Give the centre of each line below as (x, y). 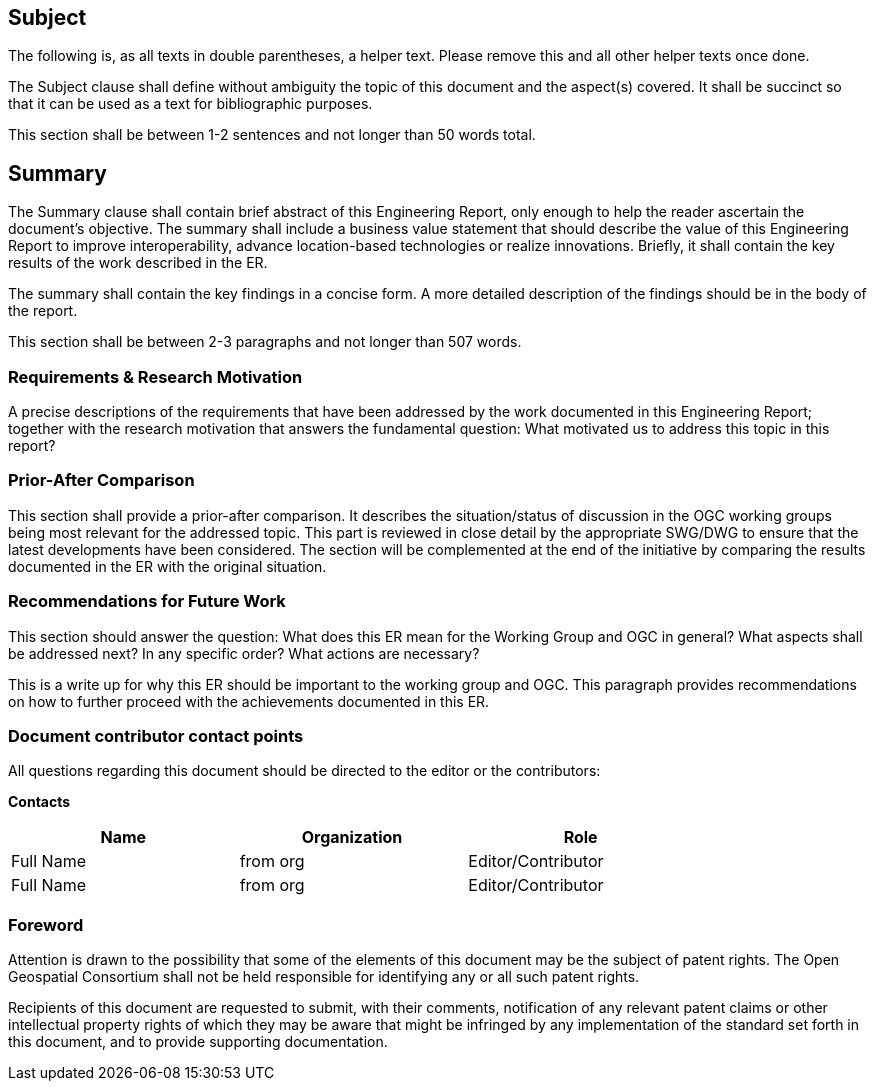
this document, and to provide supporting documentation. (198, 1042)
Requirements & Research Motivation (155, 376)
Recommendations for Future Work (147, 601)
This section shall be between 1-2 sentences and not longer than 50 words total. (272, 135)
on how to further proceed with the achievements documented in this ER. (249, 701)
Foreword (46, 924)
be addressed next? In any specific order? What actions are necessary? (244, 653)
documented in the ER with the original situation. (167, 566)
